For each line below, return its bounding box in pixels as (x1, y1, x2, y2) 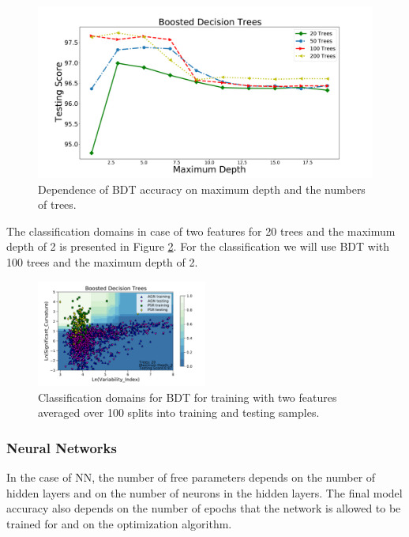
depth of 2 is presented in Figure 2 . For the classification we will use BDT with (6, 238, 390, 255)
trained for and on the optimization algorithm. (6, 515, 232, 531)
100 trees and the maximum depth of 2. (6, 253, 198, 270)
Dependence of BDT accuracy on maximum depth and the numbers (38, 180, 366, 197)
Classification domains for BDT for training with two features (38, 388, 337, 405)
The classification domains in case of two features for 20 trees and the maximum (6, 222, 396, 239)
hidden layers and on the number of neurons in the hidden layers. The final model (6, 484, 403, 501)
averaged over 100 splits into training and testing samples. (38, 404, 320, 421)
